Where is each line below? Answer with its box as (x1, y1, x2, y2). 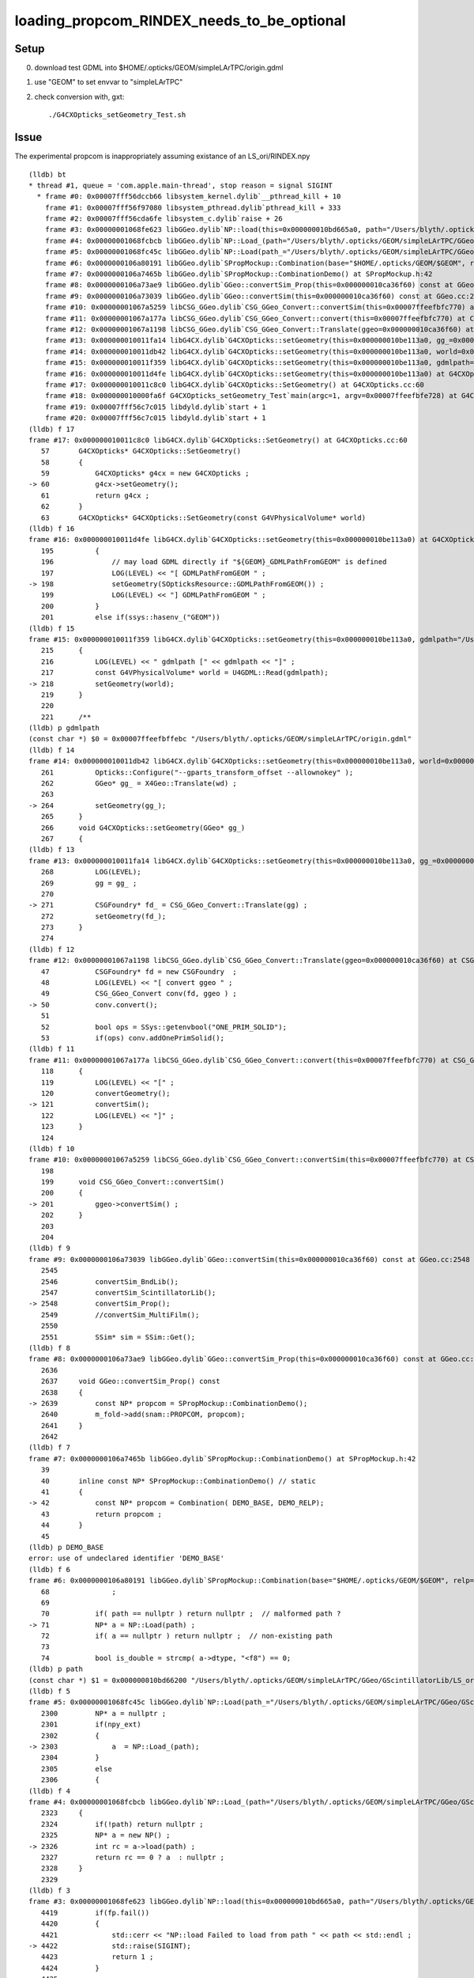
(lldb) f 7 (28, 1443, 71, 1452)
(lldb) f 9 (28, 1244, 71, 1253)
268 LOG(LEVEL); (40, 867, 141, 877)
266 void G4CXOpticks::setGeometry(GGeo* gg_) (40, 823, 246, 832)
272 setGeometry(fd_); (40, 911, 167, 921)
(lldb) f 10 (28, 1144, 75, 1153)
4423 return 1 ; (40, 1953, 154, 1961)
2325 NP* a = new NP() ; (40, 1831, 171, 1840)
